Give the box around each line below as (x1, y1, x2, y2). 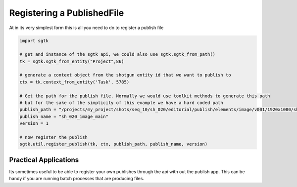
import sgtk (19, 37, 49, 43)
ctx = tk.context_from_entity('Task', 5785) (19, 79, 130, 85)
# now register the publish (19, 135, 88, 140)
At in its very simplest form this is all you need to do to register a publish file (9, 25, 164, 31)
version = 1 (19, 121, 49, 126)
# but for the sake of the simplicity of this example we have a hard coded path (19, 100, 224, 106)
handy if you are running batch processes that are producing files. (9, 176, 145, 182)
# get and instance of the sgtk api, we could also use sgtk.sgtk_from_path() (19, 52, 215, 57)
